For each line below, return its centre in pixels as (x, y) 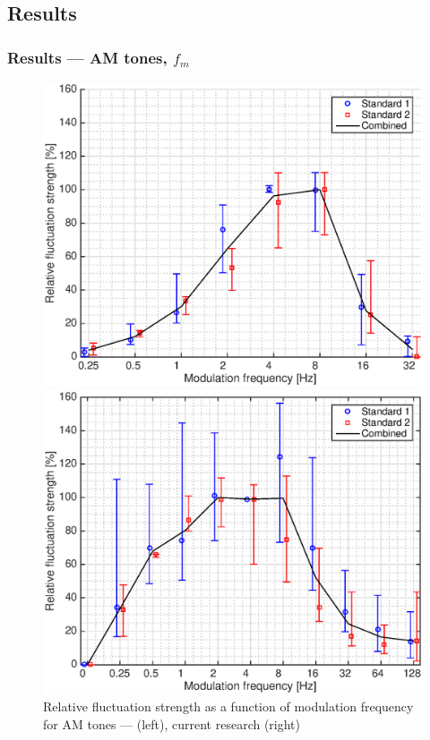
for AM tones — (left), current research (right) (172, 723)
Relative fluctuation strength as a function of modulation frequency (228, 706)
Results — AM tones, (87, 57)
